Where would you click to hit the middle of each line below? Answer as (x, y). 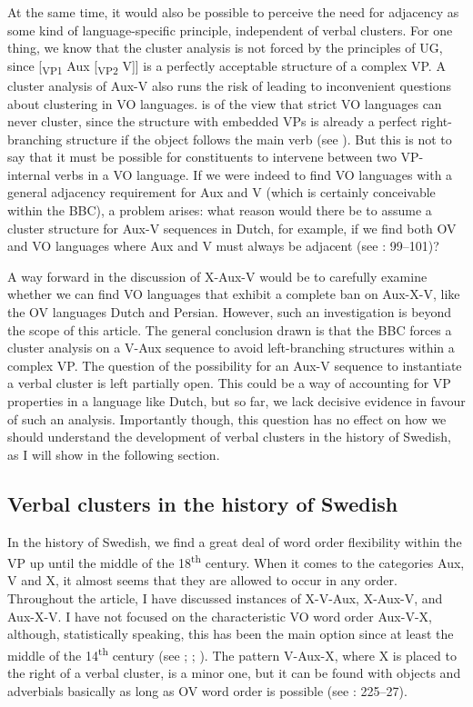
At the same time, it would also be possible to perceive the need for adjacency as (233, 12)
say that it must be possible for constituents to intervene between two (202, 157)
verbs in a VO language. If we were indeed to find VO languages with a (253, 174)
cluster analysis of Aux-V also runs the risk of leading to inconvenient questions (230, 85)
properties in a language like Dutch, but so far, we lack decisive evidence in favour (236, 401)
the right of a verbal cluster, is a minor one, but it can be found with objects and (234, 673)
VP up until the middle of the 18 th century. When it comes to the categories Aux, (236, 561)
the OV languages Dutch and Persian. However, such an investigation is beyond (230, 312)
